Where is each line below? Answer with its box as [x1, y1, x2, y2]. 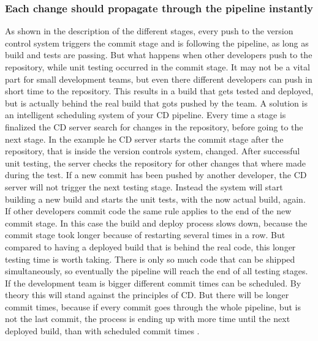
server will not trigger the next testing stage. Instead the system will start [5, 180, 283, 193]
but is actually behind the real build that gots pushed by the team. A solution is [5, 96, 308, 109]
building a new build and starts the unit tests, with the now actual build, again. [5, 192, 306, 205]
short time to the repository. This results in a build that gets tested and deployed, [5, 84, 314, 97]
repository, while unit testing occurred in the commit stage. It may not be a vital [5, 61, 310, 73]
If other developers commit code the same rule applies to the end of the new [5, 204, 292, 217]
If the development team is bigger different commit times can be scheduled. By [5, 276, 301, 289]
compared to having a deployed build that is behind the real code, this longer [5, 240, 296, 253]
